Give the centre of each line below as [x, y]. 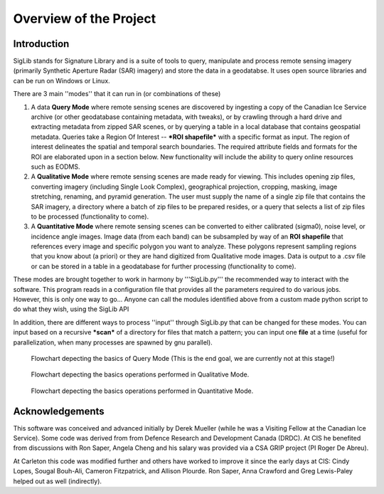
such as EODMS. [55, 167]
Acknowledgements [59, 411]
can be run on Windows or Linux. [62, 80]
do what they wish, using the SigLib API [71, 309]
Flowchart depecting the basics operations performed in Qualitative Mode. [140, 374]
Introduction [41, 44]
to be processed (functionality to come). [90, 216]
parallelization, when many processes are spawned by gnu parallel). [113, 342]
